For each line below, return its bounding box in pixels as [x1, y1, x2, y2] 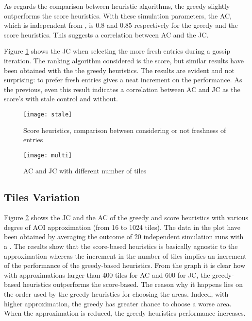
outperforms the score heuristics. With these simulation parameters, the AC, [4, 10, 232, 20]
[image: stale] [23, 111, 72, 118]
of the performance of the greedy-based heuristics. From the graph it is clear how [4, 260, 245, 270]
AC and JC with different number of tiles [23, 166, 147, 176]
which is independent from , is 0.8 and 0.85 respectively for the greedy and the [4, 20, 238, 30]
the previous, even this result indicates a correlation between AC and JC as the [4, 84, 240, 94]
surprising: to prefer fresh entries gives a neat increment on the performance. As [4, 75, 242, 85]
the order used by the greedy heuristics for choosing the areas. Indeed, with [4, 288, 229, 299]
